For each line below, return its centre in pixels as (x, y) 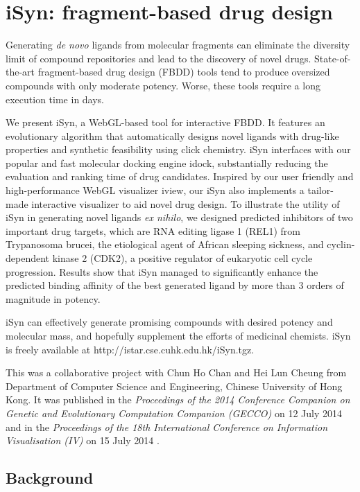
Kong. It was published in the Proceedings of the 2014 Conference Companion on (178, 399)
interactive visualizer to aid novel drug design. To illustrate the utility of (186, 203)
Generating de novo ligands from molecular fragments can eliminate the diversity (178, 45)
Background (50, 478)
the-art (20, 72)
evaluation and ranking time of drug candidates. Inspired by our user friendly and (180, 176)
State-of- (332, 58)
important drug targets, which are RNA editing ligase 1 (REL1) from (153, 230)
